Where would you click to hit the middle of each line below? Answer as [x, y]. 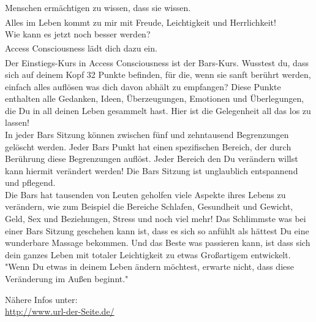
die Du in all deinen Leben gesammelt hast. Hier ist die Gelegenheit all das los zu [158, 110]
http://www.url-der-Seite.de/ [60, 311]
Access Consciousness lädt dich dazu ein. [81, 48]
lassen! [17, 122]
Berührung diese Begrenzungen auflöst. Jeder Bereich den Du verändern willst [152, 159]
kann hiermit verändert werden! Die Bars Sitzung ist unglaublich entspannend [152, 170]
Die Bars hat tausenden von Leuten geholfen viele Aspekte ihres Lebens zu [145, 194]
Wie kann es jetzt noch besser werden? [78, 33]
